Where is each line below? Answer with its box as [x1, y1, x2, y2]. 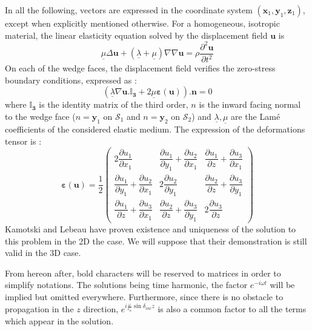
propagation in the [5, 303, 74, 315]
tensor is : [5, 134, 42, 147]
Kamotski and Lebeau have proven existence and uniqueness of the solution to [5, 223, 296, 235]
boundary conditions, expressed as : [5, 73, 137, 86]
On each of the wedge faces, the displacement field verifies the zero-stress [5, 62, 276, 74]
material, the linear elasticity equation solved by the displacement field [5, 28, 268, 41]
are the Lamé [231, 110, 280, 122]
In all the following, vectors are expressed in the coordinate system [5, 4, 253, 16]
